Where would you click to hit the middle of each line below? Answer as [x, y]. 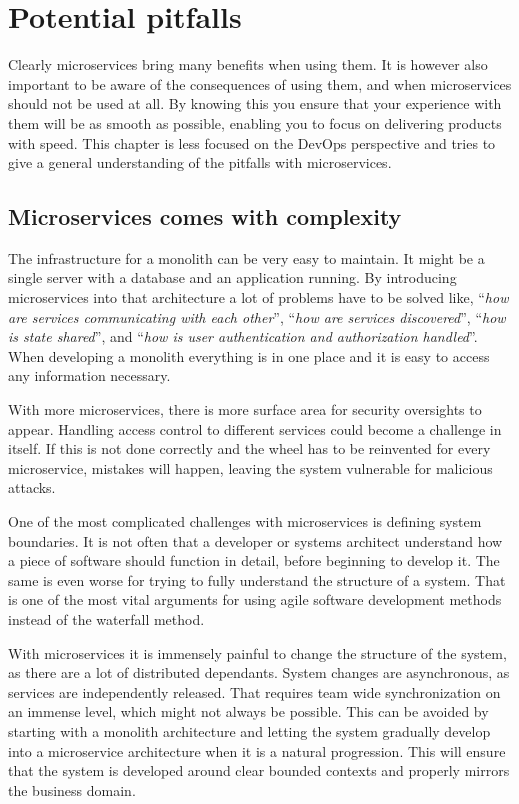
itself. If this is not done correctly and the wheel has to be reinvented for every [249, 448]
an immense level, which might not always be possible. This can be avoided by [248, 711]
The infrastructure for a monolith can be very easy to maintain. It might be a [246, 257]
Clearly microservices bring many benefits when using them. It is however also [248, 64]
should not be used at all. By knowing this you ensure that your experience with [255, 103]
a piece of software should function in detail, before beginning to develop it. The [254, 560]
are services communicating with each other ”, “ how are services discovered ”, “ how [257, 316]
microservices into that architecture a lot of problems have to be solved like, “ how [258, 297]
